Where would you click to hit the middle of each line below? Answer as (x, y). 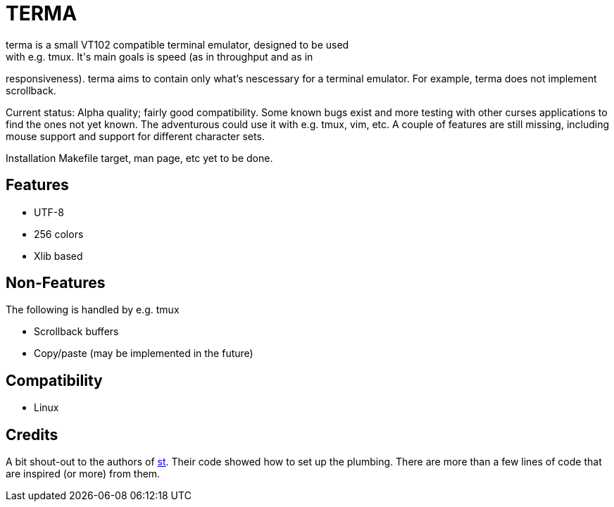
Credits (32, 434)
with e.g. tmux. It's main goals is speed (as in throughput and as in (159, 56)
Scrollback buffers (76, 332)
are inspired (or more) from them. (83, 474)
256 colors (59, 234)
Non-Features (56, 283)
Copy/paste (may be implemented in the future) (144, 353)
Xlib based (58, 256)
